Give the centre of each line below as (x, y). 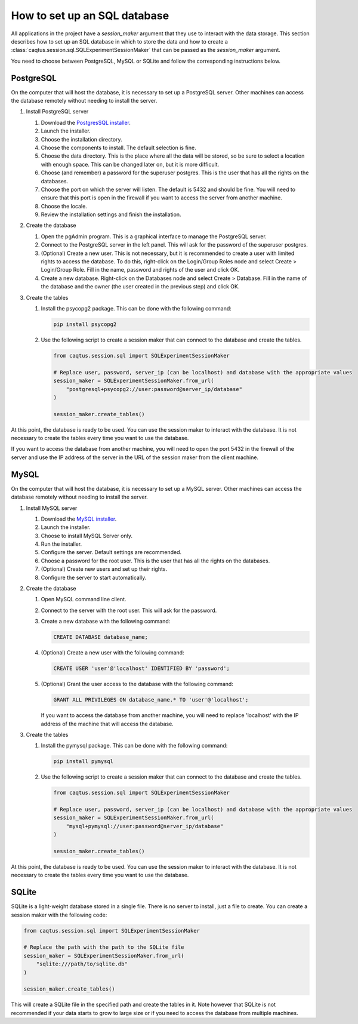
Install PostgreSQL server (57, 112)
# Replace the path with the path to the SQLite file (104, 947)
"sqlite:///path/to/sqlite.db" (82, 964)
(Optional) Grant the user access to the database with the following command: (137, 684)
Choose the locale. (64, 206)
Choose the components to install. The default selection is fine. (118, 147)
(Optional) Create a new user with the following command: (112, 653)
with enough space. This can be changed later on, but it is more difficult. (130, 164)
